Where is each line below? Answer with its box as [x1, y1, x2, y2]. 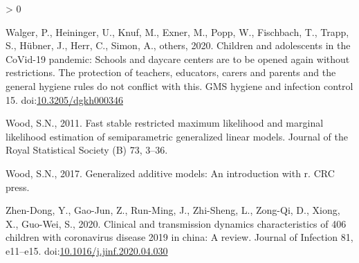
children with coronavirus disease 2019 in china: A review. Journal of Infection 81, [6, 230, 353, 244]
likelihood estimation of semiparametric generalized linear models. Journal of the [6, 129, 348, 143]
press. [6, 179, 30, 194]
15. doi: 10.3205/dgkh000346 [6, 92, 123, 107]
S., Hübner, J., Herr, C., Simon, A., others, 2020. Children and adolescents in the [6, 38, 351, 53]
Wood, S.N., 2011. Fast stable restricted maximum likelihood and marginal [6, 116, 324, 130]
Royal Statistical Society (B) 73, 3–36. [6, 143, 168, 157]
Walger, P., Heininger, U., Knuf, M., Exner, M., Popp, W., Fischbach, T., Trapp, [6, 24, 349, 39]
